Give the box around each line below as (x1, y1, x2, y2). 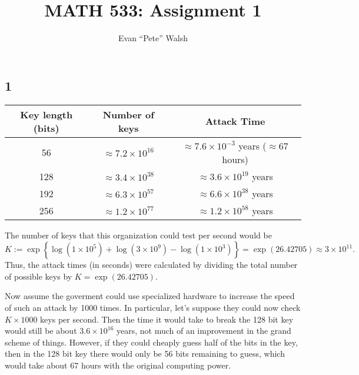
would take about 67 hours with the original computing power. (5, 359, 231, 371)
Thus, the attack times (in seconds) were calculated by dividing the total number (5, 258, 298, 271)
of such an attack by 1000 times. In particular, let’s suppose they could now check (5, 301, 301, 313)
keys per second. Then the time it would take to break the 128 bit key (40, 313, 294, 325)
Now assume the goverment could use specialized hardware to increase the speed (5, 290, 295, 302)
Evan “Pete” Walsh (118, 32, 188, 44)
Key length (20, 107, 73, 121)
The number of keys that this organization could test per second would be (5, 228, 272, 241)
